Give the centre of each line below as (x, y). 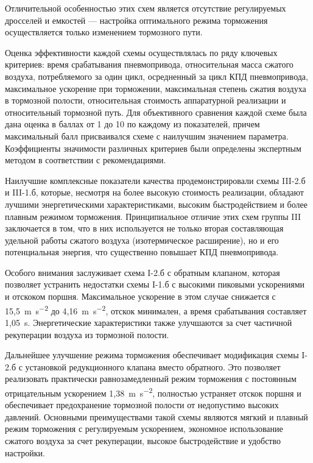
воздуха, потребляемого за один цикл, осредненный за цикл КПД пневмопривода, (156, 76)
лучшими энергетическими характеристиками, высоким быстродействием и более (156, 204)
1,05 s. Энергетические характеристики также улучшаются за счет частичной (149, 322)
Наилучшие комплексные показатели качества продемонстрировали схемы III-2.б (155, 180)
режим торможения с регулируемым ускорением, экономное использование (144, 429)
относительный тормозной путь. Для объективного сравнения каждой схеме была (156, 112)
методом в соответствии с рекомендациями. (86, 160)
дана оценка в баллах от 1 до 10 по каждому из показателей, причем (132, 124)
